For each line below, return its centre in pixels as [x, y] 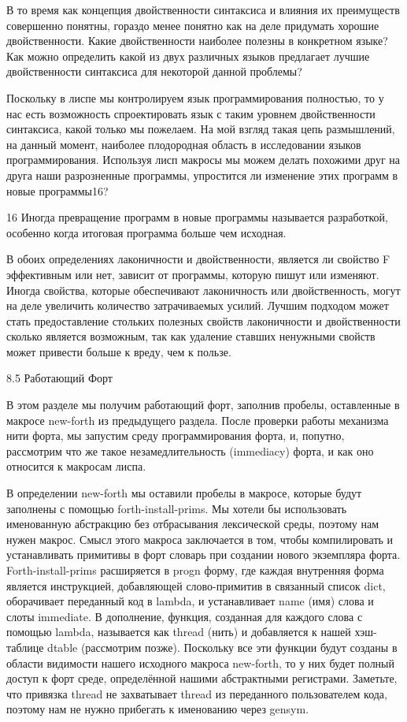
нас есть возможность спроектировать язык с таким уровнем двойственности [191, 113]
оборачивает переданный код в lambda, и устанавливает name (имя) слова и [190, 601]
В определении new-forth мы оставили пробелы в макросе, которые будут [184, 493]
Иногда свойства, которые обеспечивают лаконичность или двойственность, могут [203, 290]
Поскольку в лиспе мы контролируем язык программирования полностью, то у [195, 97]
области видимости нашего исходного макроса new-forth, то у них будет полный [201, 662]
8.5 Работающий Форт [59, 378]
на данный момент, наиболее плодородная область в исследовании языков [184, 144]
